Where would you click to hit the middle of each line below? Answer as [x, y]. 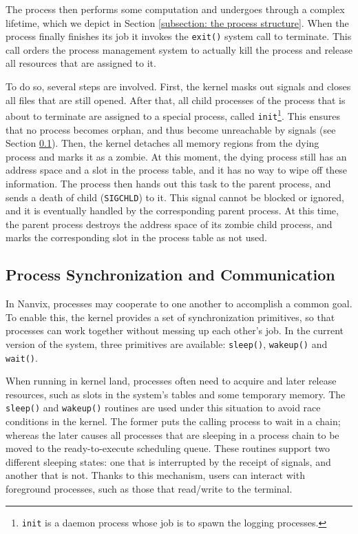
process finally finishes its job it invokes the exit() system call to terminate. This [179, 36]
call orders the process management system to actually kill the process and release [179, 49]
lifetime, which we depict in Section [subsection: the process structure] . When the [177, 22]
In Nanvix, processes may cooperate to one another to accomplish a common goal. [179, 304]
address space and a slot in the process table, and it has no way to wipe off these [177, 170]
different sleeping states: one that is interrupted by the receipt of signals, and [168, 461]
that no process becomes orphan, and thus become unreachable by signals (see [171, 129]
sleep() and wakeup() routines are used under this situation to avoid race [163, 408]
